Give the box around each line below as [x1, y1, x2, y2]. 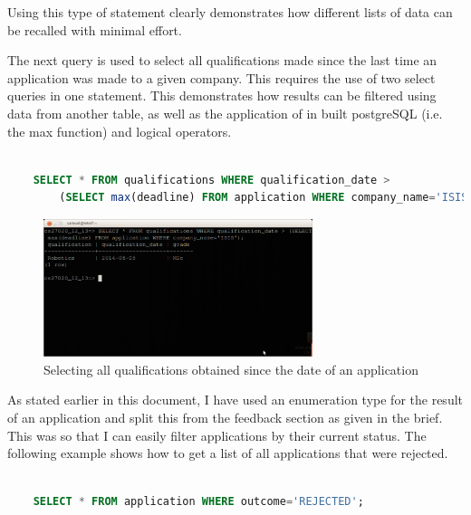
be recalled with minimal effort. [7, 20, 182, 39]
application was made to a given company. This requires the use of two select [7, 68, 436, 87]
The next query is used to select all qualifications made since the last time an [7, 51, 437, 70]
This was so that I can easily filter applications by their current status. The [7, 425, 427, 444]
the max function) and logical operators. [7, 121, 232, 140]
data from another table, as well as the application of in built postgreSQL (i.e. [7, 103, 443, 122]
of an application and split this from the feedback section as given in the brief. [7, 408, 443, 427]
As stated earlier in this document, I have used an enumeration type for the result [7, 390, 464, 409]
